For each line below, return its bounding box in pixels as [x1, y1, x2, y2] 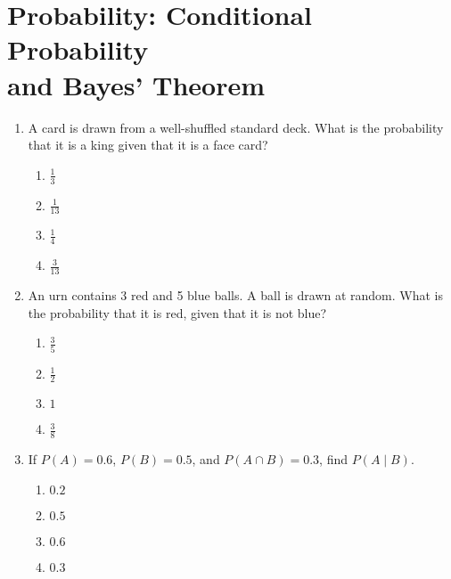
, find [319, 450, 348, 469]
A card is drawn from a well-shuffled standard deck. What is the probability [28, 118, 444, 136]
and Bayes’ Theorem [7, 66, 266, 102]
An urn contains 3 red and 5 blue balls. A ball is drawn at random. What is [28, 286, 444, 304]
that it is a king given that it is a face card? [28, 135, 268, 154]
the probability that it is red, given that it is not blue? [28, 303, 327, 322]
